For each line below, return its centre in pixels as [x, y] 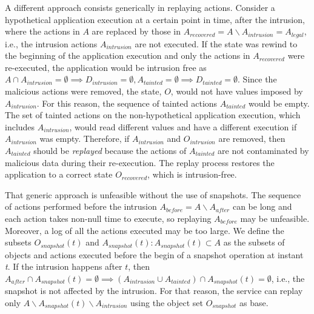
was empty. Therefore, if [85, 139]
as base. [254, 302]
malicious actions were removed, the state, [83, 91]
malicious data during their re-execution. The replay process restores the [140, 162]
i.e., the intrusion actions [51, 43]
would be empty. [279, 103]
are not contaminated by [263, 150]
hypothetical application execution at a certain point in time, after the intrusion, [155, 19]
